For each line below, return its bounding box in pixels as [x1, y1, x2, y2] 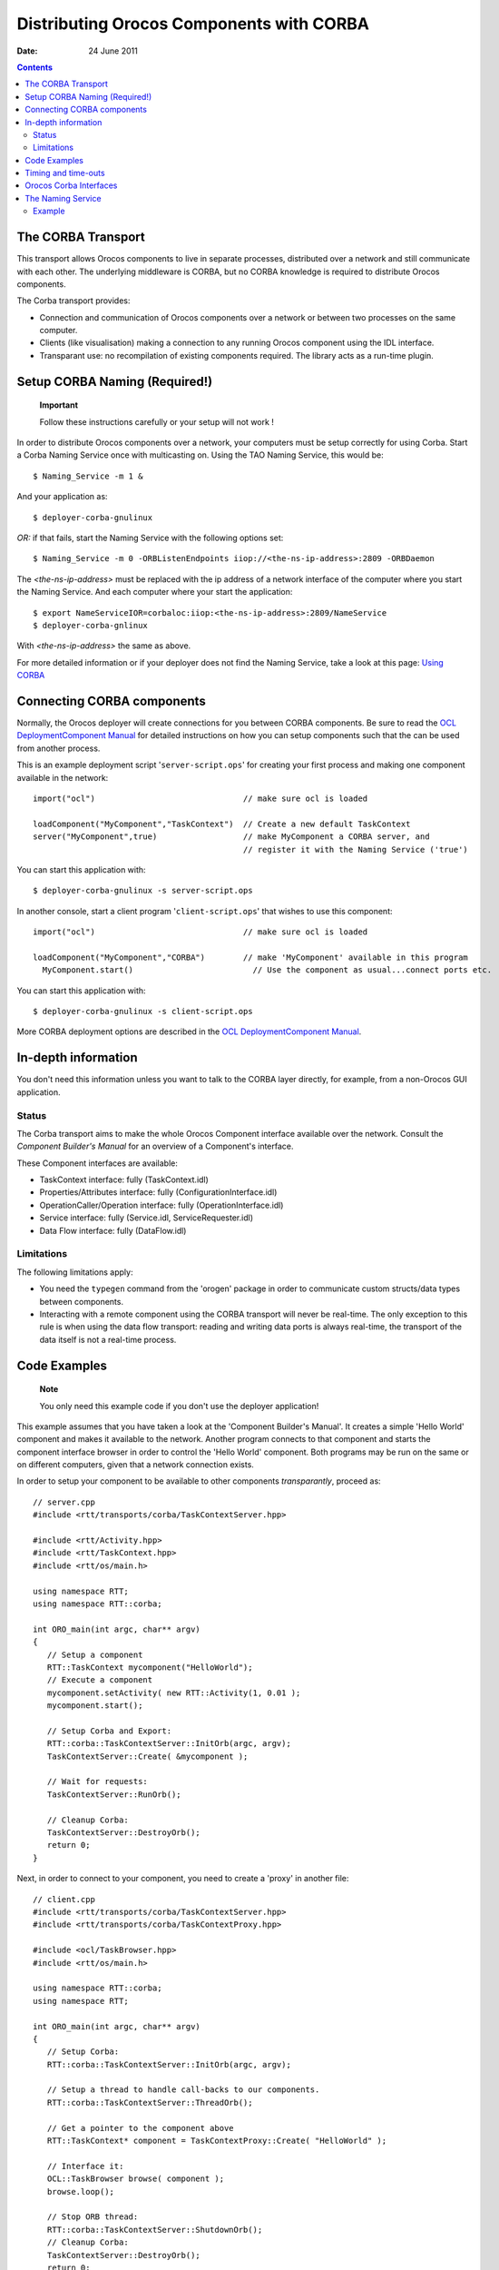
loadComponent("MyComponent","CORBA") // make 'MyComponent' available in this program [33, 952, 469, 962]
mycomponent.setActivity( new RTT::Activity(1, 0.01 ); [46, 1687, 301, 1698]
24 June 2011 [88, 45, 138, 56]
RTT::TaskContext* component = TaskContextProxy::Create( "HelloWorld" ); [46, 2136, 387, 2147]
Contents [16, 62, 54, 73]
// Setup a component [46, 1649, 143, 1660]
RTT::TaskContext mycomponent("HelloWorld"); [46, 1662, 253, 1673]
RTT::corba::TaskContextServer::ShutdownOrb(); [46, 2225, 263, 2235]
